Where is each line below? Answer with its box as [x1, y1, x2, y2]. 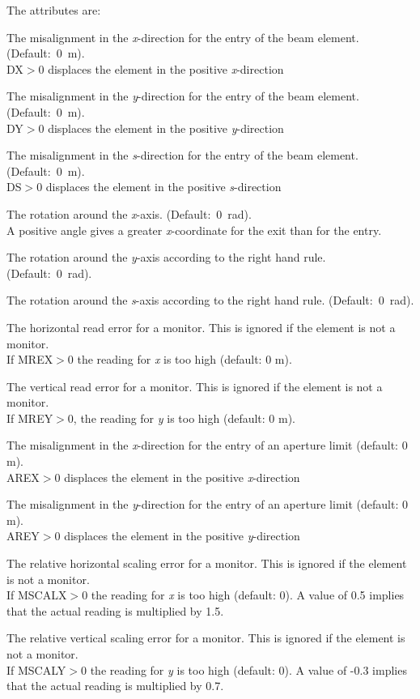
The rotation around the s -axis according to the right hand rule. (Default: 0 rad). [6, 292, 414, 309]
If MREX [6, 351, 53, 368]
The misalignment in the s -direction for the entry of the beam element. [6, 147, 358, 164]
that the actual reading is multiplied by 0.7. [6, 677, 224, 694]
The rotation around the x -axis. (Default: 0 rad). [6, 205, 252, 222]
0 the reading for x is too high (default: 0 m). [67, 351, 292, 368]
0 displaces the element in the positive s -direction [36, 178, 282, 195]
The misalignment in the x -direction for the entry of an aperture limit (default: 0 [6, 437, 408, 454]
